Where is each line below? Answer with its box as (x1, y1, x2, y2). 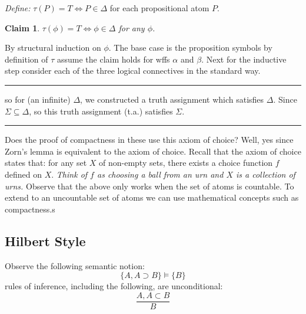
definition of (5, 53, 48, 65)
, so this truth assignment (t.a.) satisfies (29, 104, 173, 117)
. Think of (51, 168, 88, 180)
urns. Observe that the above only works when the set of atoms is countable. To (5, 179, 294, 192)
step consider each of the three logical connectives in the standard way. (5, 64, 261, 77)
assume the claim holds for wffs (56, 53, 170, 65)
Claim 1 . (5, 21, 40, 34)
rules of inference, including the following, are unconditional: (5, 280, 223, 292)
